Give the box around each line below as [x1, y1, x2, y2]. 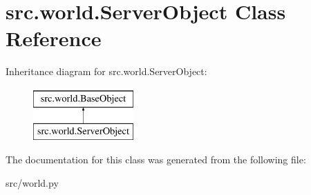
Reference [6, 24, 102, 52]
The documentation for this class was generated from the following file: [6, 152, 306, 167]
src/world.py [6, 175, 59, 189]
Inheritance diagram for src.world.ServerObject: [6, 64, 207, 79]
